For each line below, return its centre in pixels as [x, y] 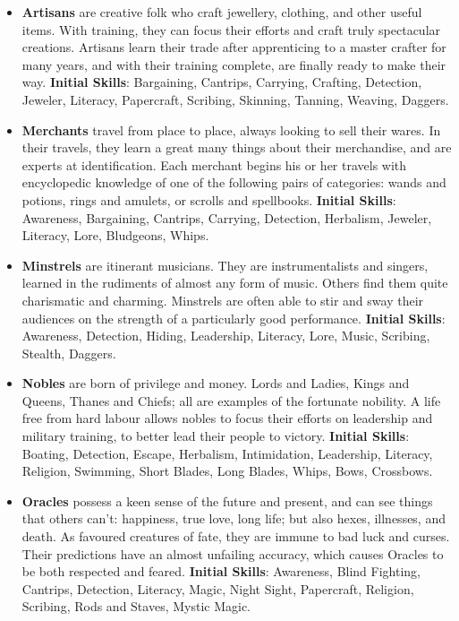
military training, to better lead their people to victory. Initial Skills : [216, 436]
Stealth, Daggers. [69, 353]
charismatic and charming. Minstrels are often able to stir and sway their [223, 300]
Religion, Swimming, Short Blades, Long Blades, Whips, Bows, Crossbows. [227, 471]
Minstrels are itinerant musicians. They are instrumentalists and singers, [225, 265]
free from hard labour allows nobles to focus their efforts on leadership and [227, 418]
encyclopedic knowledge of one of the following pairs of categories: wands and [234, 182]
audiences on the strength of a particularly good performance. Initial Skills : [234, 318]
